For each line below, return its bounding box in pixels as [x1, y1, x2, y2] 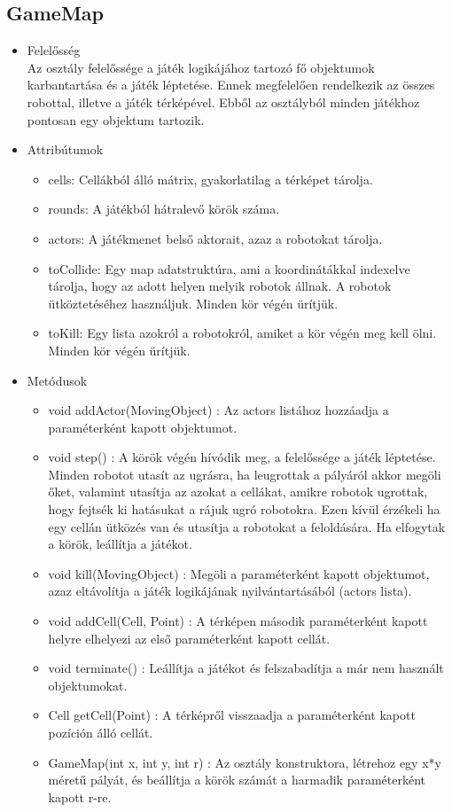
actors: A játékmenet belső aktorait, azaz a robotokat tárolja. [48, 229, 383, 247]
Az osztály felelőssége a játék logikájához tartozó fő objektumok [27, 58, 375, 76]
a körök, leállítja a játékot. [48, 535, 192, 553]
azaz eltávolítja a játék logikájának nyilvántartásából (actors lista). [48, 582, 412, 600]
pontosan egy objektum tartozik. [27, 110, 205, 129]
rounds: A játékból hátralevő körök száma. [48, 199, 280, 218]
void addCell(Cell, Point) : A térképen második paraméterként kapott [48, 612, 428, 630]
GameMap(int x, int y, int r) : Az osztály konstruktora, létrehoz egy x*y [48, 753, 441, 771]
